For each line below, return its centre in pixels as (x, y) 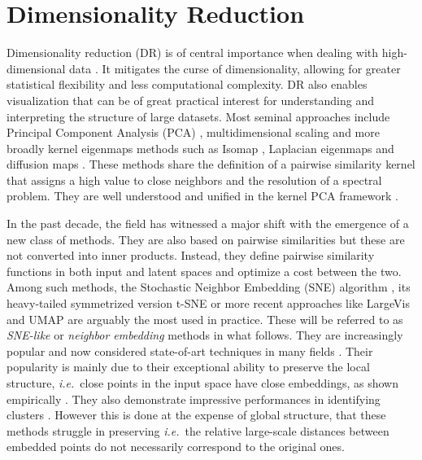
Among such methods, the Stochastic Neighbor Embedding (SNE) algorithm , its (209, 287)
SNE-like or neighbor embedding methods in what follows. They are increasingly (205, 335)
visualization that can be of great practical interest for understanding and (190, 100)
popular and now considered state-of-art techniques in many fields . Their (190, 350)
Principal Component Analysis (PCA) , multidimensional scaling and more (193, 132)
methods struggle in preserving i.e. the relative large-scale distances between (198, 430)
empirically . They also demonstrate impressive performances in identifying (194, 399)
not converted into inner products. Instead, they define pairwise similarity (191, 255)
